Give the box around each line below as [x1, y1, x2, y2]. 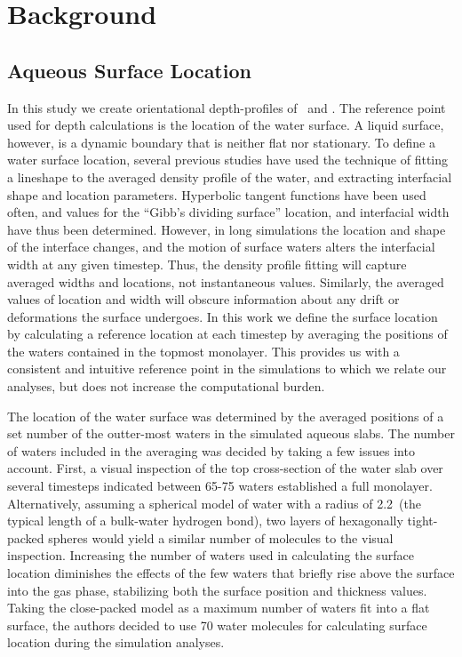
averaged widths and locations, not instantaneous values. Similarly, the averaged [7, 272, 444, 291]
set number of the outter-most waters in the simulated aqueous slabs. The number [7, 424, 455, 443]
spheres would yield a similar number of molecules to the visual [48, 528, 394, 547]
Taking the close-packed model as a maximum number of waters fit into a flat [7, 598, 430, 617]
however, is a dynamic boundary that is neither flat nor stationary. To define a [7, 132, 435, 151]
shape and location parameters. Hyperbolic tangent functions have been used [7, 185, 426, 204]
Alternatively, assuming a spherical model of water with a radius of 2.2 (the [7, 493, 421, 512]
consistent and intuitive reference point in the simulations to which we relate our [7, 359, 447, 378]
